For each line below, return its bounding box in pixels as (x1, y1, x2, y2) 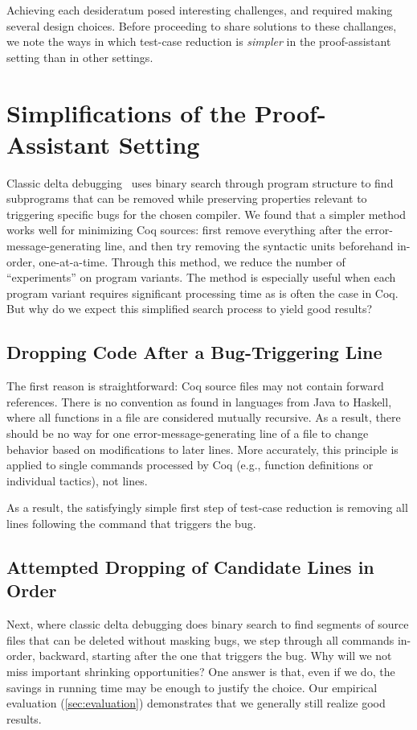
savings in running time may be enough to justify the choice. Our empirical (6, 678, 378, 695)
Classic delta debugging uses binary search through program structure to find (6, 174, 394, 191)
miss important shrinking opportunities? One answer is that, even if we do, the (6, 662, 395, 679)
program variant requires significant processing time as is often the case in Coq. (6, 284, 399, 301)
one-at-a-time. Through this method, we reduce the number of (39, 253, 345, 270)
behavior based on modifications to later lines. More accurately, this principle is (6, 440, 399, 457)
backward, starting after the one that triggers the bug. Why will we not (39, 647, 392, 664)
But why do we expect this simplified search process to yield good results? (6, 300, 373, 317)
